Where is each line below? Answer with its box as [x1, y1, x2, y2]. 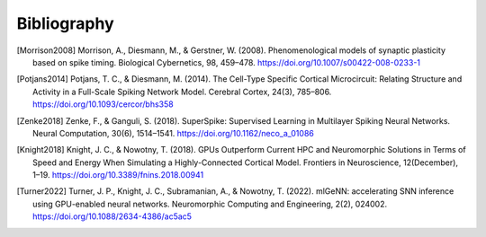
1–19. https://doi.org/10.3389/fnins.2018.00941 [32, 170, 204, 180]
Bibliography [16, 13, 114, 33]
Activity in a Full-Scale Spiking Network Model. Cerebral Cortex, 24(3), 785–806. [32, 86, 332, 97]
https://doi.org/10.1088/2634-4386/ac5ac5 [32, 211, 193, 222]
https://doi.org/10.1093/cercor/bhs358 [32, 99, 175, 110]
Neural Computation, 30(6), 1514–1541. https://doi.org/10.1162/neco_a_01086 [32, 127, 314, 138]
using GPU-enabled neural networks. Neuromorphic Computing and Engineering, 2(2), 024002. [32, 198, 388, 209]
